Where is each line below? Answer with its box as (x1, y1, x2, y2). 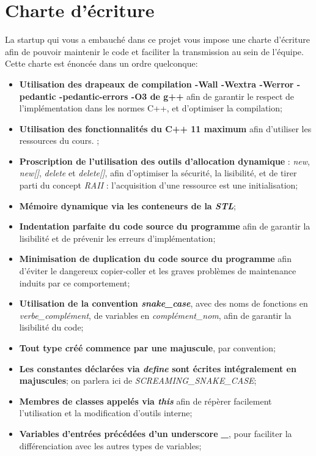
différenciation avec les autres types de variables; (19, 439, 202, 452)
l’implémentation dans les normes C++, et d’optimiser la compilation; (19, 102, 282, 114)
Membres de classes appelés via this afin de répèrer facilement (19, 394, 272, 407)
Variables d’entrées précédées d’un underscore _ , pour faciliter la (19, 427, 292, 439)
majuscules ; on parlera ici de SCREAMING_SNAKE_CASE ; (19, 374, 257, 387)
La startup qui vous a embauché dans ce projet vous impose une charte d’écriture (5, 33, 310, 46)
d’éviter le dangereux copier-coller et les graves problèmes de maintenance (19, 264, 296, 277)
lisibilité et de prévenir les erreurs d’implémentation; (19, 231, 216, 244)
